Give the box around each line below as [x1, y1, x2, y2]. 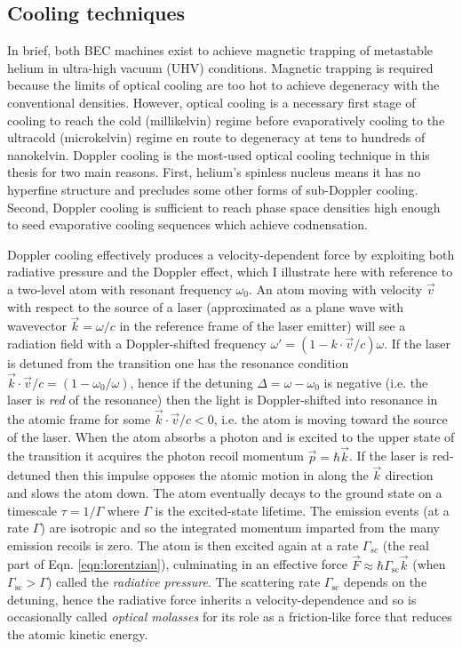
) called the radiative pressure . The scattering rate [46, 573, 321, 591]
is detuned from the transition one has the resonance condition [7, 353, 349, 372]
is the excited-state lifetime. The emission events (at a [155, 501, 450, 519]
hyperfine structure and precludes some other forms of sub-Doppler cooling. [7, 180, 418, 198]
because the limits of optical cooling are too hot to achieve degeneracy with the [7, 76, 440, 94]
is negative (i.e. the [323, 373, 428, 391]
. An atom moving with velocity [248, 279, 423, 298]
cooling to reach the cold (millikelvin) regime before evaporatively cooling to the [7, 110, 445, 129]
